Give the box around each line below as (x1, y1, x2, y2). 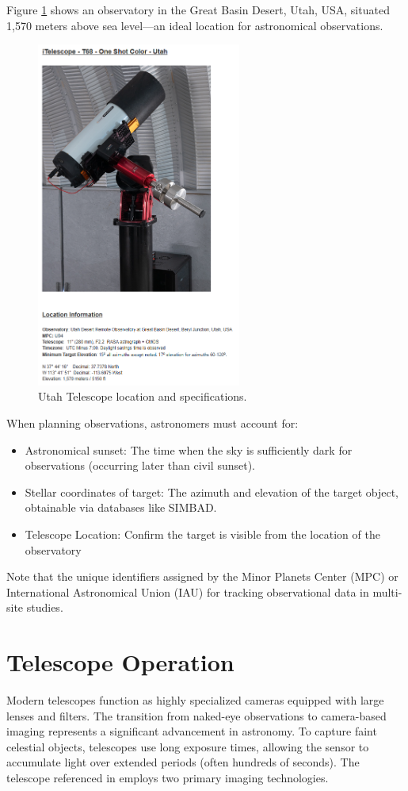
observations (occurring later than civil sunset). (25, 457, 256, 474)
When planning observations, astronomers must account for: (6, 415, 299, 432)
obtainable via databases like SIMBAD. (25, 499, 217, 516)
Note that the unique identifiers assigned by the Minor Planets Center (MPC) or (6, 568, 398, 585)
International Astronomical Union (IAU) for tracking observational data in (6, 583, 369, 600)
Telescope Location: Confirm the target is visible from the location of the (25, 526, 380, 542)
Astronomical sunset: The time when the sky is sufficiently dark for (25, 441, 353, 458)
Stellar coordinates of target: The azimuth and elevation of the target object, (25, 483, 398, 500)
